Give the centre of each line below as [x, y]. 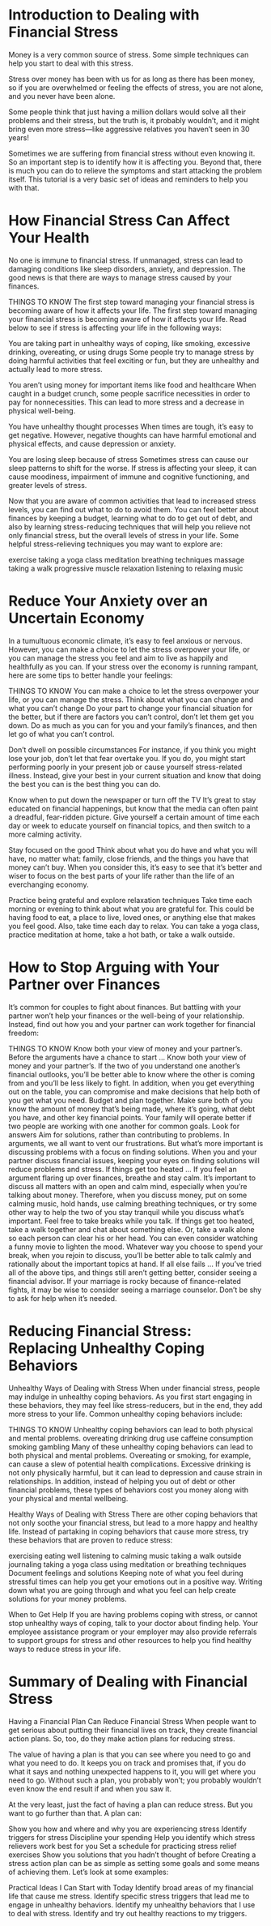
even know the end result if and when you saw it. [90, 1788]
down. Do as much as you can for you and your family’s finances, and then [133, 725]
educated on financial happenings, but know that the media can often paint [133, 808]
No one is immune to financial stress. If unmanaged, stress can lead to [126, 260]
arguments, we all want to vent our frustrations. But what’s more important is [136, 1143]
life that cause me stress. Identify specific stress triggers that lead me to [129, 1896]
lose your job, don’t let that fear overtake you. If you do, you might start [127, 758]
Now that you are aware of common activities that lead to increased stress [132, 501]
